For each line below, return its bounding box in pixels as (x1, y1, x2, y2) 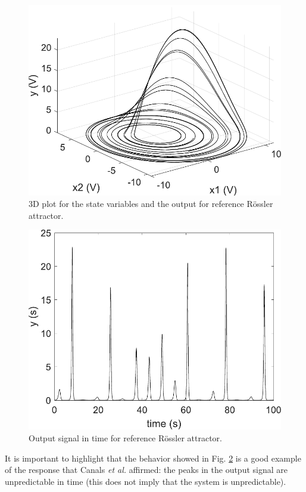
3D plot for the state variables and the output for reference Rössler (29, 197, 273, 210)
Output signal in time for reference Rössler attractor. (29, 431, 222, 444)
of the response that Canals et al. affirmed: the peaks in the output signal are (5, 463, 288, 476)
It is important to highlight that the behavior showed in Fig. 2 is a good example (5, 451, 301, 464)
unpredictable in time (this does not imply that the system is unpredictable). (5, 475, 286, 487)
